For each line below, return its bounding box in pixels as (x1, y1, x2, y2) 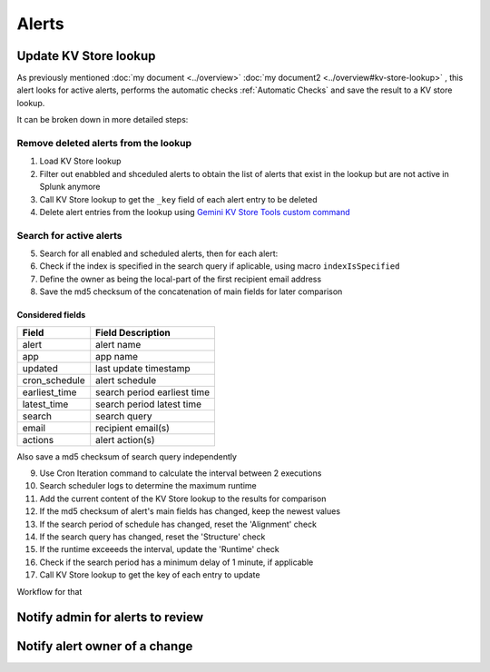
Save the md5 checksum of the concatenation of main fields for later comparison (39, 286, 343, 297)
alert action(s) (95, 433, 155, 446)
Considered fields (16, 310, 86, 321)
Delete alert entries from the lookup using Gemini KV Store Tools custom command (39, 206, 350, 217)
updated (22, 361, 58, 374)
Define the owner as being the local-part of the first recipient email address (39, 273, 322, 284)
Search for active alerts (16, 229, 122, 242)
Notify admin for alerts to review (16, 609, 204, 626)
